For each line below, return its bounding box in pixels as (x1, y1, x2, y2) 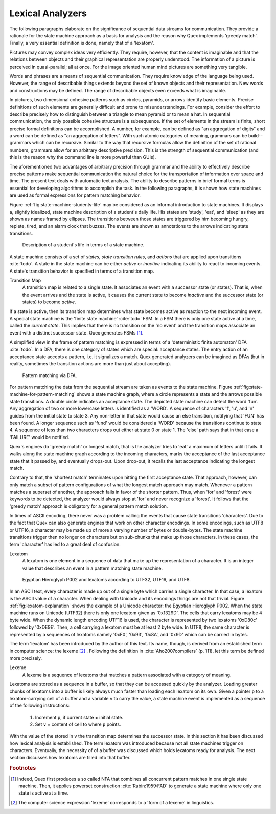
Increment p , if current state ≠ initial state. (35, 714, 124, 720)
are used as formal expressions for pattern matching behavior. (9, 192, 141, 198)
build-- (248, 133, 263, 139)
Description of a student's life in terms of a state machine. (22, 242, 145, 248)
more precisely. (9, 655, 42, 661)
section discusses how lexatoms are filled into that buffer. (9, 755, 131, 761)
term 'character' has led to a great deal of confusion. (9, 541, 121, 548)
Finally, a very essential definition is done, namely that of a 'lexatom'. (9, 40, 154, 46)
